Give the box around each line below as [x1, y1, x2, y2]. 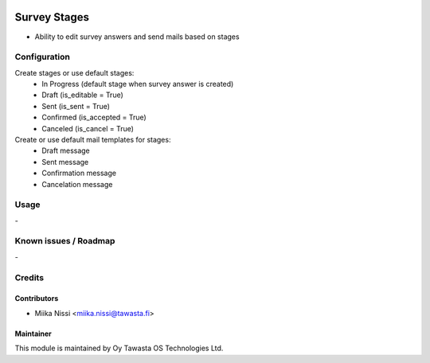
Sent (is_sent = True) [41, 101, 111, 111]
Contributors [14, 294, 59, 303]
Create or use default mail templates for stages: [14, 135, 171, 144]
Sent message [41, 157, 89, 166]
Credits [14, 271, 44, 283]
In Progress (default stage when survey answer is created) [41, 80, 234, 89]
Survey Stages [14, 10, 89, 24]
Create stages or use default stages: [14, 68, 135, 77]
